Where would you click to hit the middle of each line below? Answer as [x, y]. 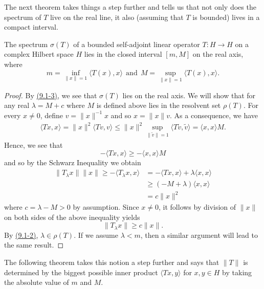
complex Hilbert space [39, 54]
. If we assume [96, 235]
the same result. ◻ [34, 245]
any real [17, 105]
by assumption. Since [106, 207]
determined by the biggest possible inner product [81, 272]
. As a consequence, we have [214, 115]
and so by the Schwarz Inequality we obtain [73, 162]
